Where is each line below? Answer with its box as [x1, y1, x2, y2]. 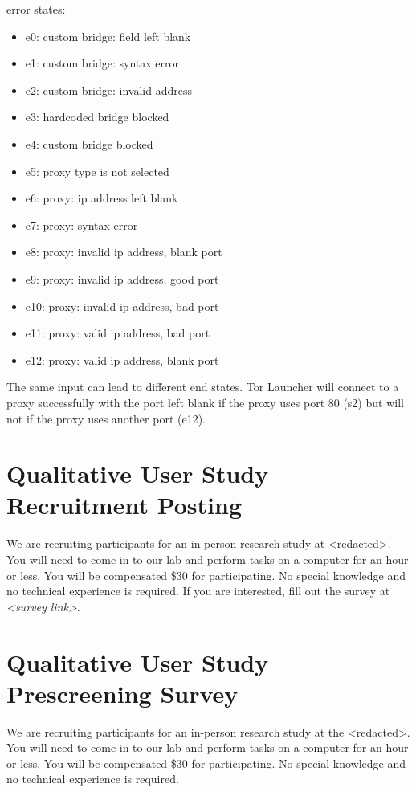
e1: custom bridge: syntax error [25, 55, 180, 71]
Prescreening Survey [6, 676, 239, 709]
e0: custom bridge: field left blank [25, 27, 191, 44]
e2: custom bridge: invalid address [25, 81, 192, 98]
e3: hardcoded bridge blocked [25, 108, 169, 125]
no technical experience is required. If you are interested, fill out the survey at [6, 582, 390, 599]
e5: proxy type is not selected [25, 162, 169, 179]
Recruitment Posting [6, 488, 243, 521]
